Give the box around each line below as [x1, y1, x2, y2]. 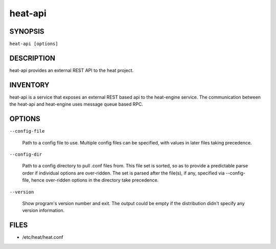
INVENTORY [9, 81, 50, 89]
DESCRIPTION [9, 54, 56, 62]
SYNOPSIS [9, 27, 44, 36]
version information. [22, 207, 65, 214]
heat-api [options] [9, 41, 58, 47]
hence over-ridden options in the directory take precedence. [31, 177, 159, 183]
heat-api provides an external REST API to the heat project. [9, 67, 134, 73]
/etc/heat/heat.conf [22, 234, 63, 240]
